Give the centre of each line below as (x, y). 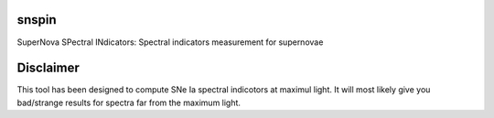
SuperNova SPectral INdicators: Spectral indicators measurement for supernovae (170, 42)
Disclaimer (48, 68)
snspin (37, 20)
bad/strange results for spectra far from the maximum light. (129, 102)
